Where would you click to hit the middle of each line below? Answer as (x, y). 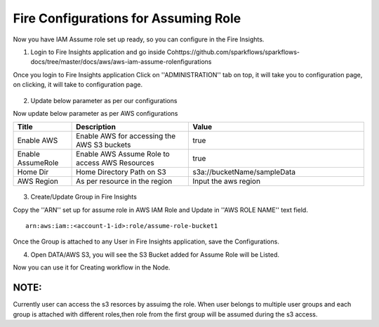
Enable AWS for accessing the (126, 136)
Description (96, 127)
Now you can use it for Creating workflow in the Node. (92, 267)
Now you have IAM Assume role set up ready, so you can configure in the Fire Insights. (139, 39)
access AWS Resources (115, 163)
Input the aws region (227, 181)
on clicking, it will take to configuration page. (78, 85)
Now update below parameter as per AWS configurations (95, 113)
